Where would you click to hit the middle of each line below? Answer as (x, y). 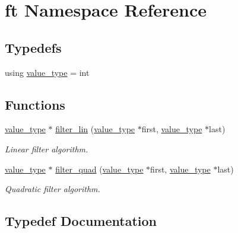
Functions (35, 104)
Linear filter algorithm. (47, 149)
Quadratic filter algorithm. (53, 189)
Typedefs (33, 47)
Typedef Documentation (81, 221)
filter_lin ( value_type (95, 129)
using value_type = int (47, 72)
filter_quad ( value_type (99, 169)
